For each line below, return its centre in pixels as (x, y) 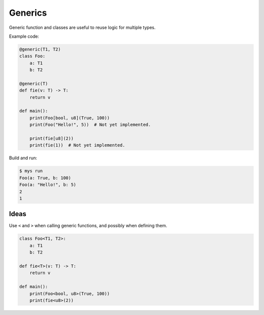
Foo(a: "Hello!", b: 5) (48, 185)
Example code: (24, 36)
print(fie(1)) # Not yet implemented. (77, 145)
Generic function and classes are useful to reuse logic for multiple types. (82, 27)
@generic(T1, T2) (40, 49)
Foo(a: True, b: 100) (45, 178)
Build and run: (23, 158)
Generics (28, 13)
